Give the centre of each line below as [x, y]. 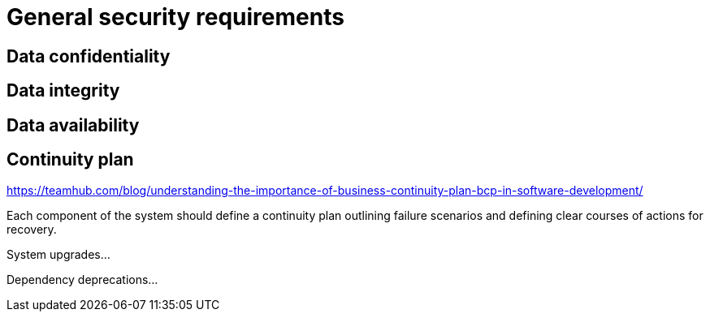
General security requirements [175, 17]
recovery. [32, 230]
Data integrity [63, 91]
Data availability [73, 125]
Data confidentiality [89, 56]
